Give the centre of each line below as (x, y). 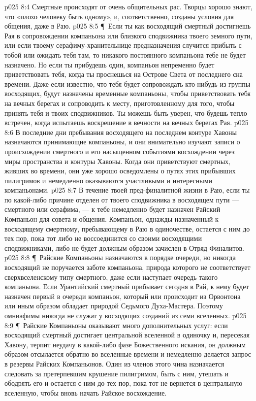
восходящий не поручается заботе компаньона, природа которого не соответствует (128, 267)
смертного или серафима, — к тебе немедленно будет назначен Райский (112, 209)
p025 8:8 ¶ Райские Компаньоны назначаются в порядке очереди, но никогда (120, 257)
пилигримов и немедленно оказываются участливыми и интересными (109, 180)
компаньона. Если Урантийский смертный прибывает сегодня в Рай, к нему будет (127, 286)
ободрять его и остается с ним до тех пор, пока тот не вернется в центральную (124, 383)
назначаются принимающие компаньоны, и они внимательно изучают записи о (122, 142)
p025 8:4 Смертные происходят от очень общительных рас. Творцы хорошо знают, (128, 6)
